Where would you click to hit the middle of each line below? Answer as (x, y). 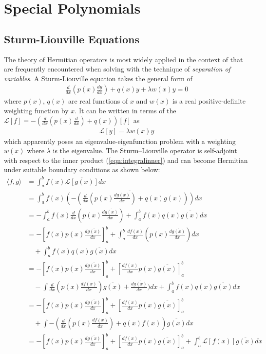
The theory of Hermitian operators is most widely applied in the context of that (123, 59)
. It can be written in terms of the (125, 110)
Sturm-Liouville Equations (72, 39)
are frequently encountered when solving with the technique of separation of (117, 69)
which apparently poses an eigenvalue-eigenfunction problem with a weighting (120, 141)
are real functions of (98, 101)
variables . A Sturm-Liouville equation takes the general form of (98, 78)
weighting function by (36, 110)
